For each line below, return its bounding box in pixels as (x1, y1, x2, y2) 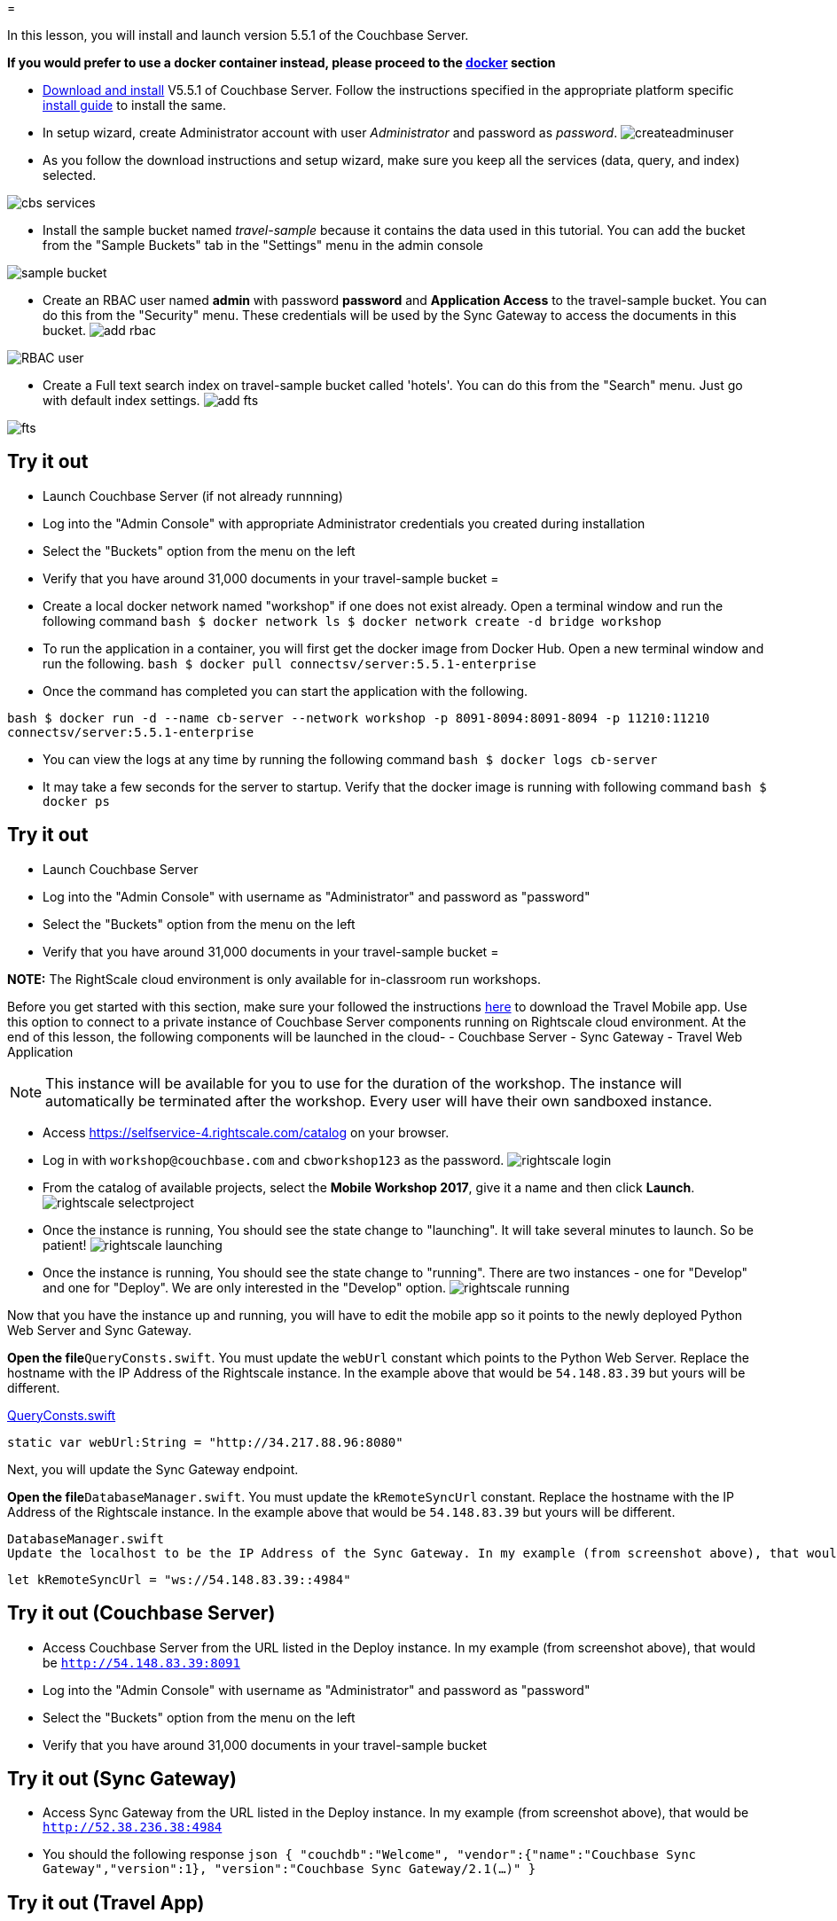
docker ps (43, 793, 110, 808)
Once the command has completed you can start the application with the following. (43, 683, 528, 699)
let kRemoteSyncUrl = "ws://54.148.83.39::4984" (7, 1572, 351, 1587)
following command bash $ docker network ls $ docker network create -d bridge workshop (43, 613, 662, 629)
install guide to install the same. (43, 98, 226, 113)
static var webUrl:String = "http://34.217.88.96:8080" (7, 1434, 403, 1449)
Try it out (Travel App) (7, 1891, 205, 1914)
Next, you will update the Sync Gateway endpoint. (7, 1461, 299, 1477)
